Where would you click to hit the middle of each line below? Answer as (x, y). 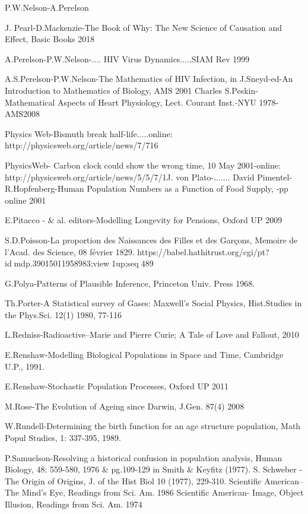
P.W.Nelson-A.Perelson (47, 7)
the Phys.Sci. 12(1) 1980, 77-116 (63, 314)
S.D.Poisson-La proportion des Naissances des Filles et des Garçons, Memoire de (151, 239)
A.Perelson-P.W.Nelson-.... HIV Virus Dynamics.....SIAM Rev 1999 (127, 58)
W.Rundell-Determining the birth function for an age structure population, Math (153, 426)
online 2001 (26, 200)
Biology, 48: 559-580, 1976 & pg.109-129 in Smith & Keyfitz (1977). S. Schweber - (154, 469)
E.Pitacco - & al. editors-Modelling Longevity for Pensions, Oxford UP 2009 (144, 220)
